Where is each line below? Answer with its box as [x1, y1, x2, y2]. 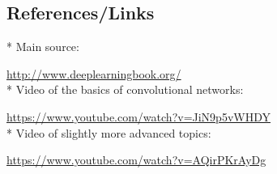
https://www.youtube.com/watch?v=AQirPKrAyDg [6, 151, 266, 168]
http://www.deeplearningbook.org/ [6, 65, 181, 82]
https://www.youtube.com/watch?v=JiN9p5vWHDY [6, 108, 271, 125]
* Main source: [6, 38, 79, 55]
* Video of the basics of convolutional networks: [6, 81, 244, 98]
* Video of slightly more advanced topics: [6, 124, 211, 141]
